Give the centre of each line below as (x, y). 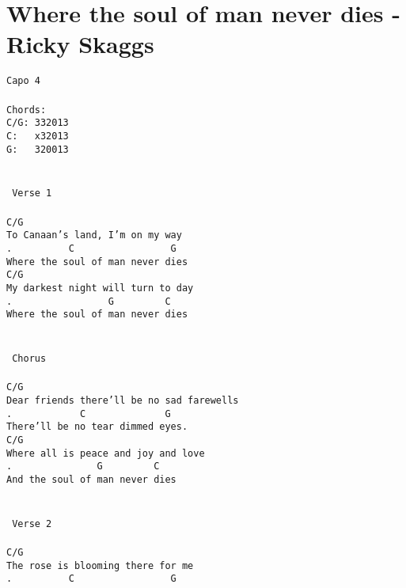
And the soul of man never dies (91, 479)
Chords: (27, 110)
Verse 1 (32, 193)
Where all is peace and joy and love (106, 453)
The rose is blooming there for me (100, 565)
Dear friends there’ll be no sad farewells (123, 400)
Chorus (29, 359)
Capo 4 (23, 81)
